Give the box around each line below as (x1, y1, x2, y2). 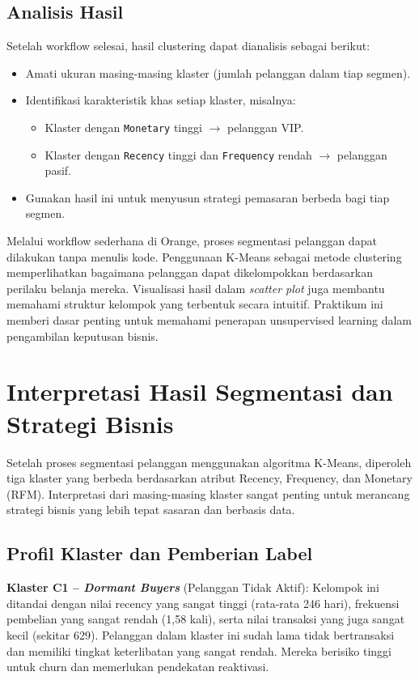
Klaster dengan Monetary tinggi (44, 118, 202, 135)
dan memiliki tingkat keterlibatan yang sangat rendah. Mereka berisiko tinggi (6, 642, 391, 659)
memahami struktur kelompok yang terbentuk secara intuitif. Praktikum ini (6, 295, 383, 312)
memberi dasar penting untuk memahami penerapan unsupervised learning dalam (6, 312, 412, 329)
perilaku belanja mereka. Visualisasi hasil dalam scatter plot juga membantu (6, 279, 385, 296)
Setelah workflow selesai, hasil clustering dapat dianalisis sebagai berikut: (6, 37, 370, 54)
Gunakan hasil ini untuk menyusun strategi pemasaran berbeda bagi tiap (25, 189, 390, 206)
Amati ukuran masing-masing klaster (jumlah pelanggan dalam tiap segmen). (25, 64, 411, 81)
